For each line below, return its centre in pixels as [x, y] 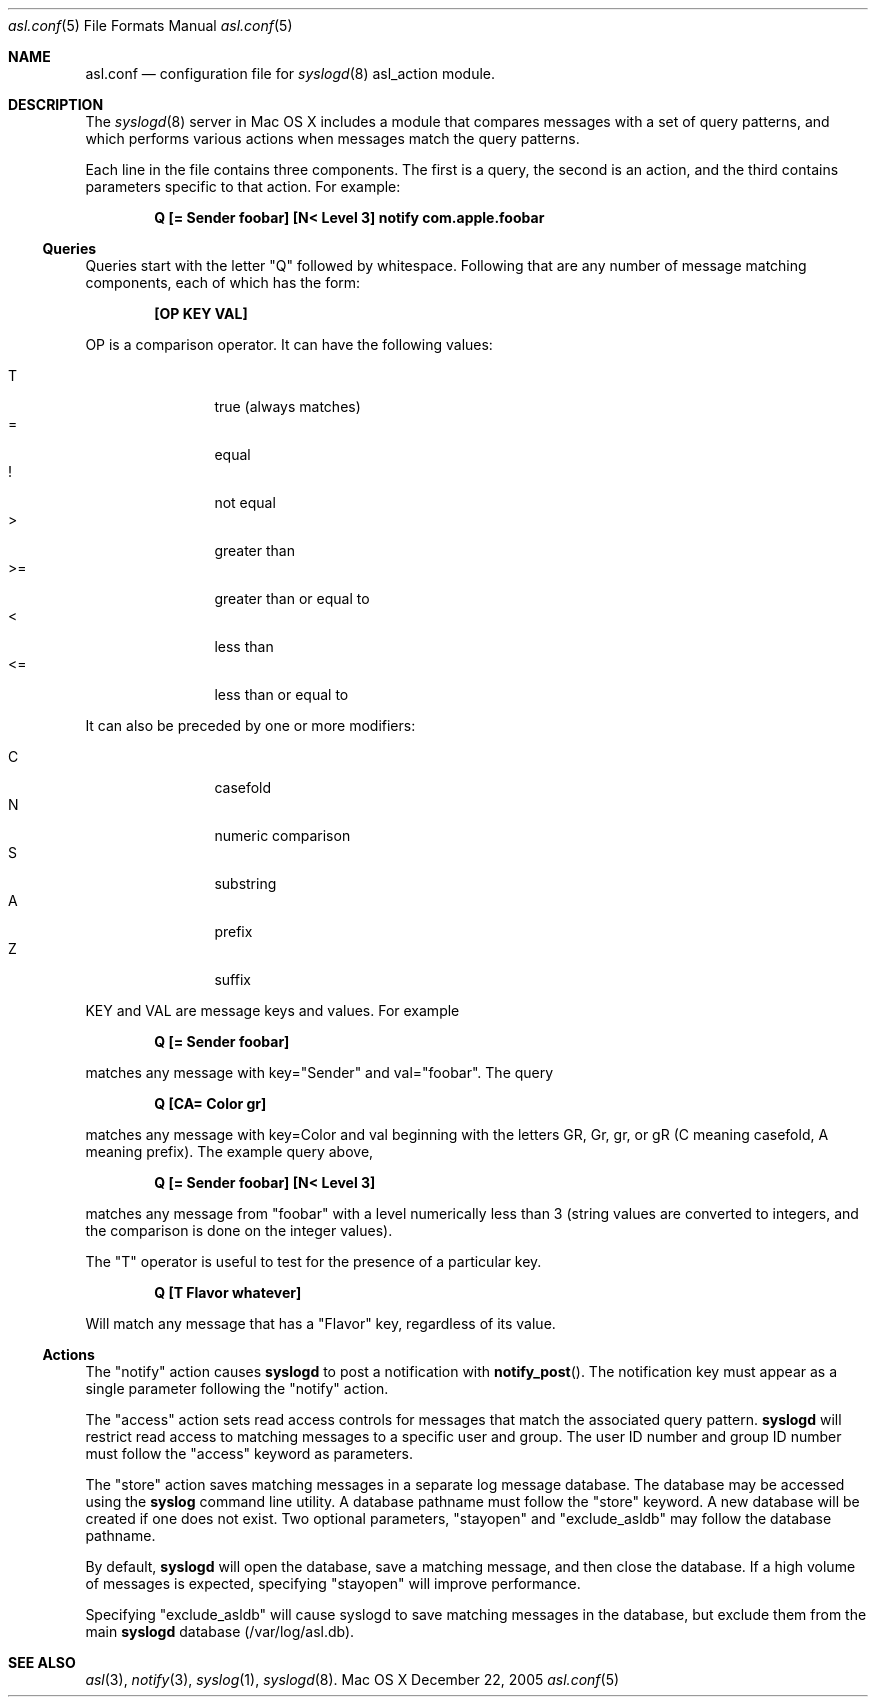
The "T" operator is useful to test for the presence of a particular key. [313, 1261]
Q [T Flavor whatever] [228, 1292]
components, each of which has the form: [223, 282]
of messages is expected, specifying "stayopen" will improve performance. [333, 1583]
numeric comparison [282, 835]
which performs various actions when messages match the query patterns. [332, 138]
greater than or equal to [292, 598]
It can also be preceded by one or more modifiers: [250, 725]
